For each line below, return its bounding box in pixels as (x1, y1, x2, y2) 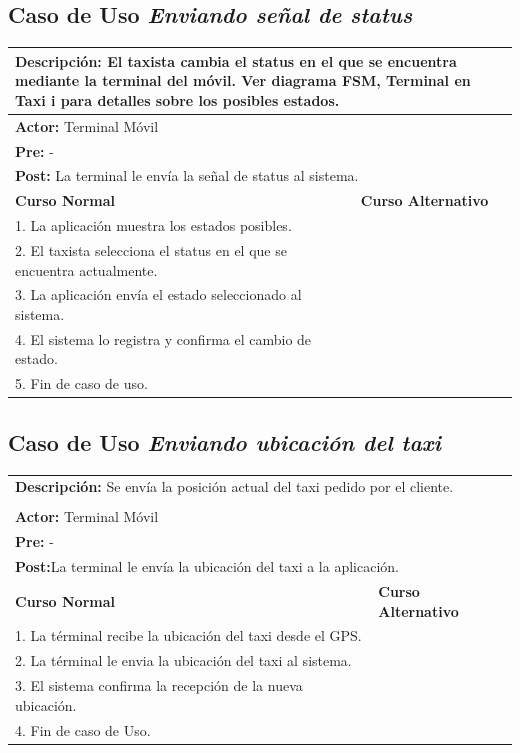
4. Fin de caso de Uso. (15, 719, 151, 740)
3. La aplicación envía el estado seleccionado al (15, 284, 302, 305)
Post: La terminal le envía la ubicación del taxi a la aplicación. (15, 556, 399, 577)
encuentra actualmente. (15, 259, 158, 280)
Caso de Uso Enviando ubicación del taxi (8, 426, 442, 457)
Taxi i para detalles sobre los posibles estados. (15, 89, 340, 110)
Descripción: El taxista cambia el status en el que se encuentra (15, 50, 457, 71)
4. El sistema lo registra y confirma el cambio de (15, 328, 312, 349)
